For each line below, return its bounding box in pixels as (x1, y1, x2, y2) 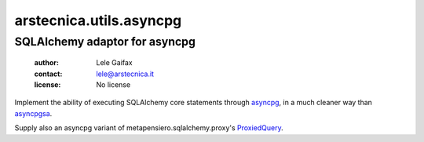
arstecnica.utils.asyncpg (14, 12, 182, 29)
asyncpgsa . (14, 108, 53, 118)
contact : (34, 69, 63, 78)
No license (96, 79, 131, 89)
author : (34, 58, 59, 67)
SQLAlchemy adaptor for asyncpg (14, 35, 196, 49)
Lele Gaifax (96, 58, 133, 67)
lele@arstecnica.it (96, 69, 155, 78)
